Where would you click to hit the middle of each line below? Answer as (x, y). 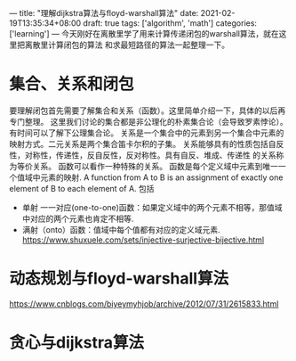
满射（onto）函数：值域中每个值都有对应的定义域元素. (121, 229)
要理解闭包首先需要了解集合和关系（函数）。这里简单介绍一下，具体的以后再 (148, 111)
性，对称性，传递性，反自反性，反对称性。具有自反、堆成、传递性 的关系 (143, 155)
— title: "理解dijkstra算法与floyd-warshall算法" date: (104, 13)
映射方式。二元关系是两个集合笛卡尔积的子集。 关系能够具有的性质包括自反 (147, 144)
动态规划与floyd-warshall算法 (119, 279)
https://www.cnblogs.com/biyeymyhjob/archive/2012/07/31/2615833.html (144, 304)
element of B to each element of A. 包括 (82, 188)
